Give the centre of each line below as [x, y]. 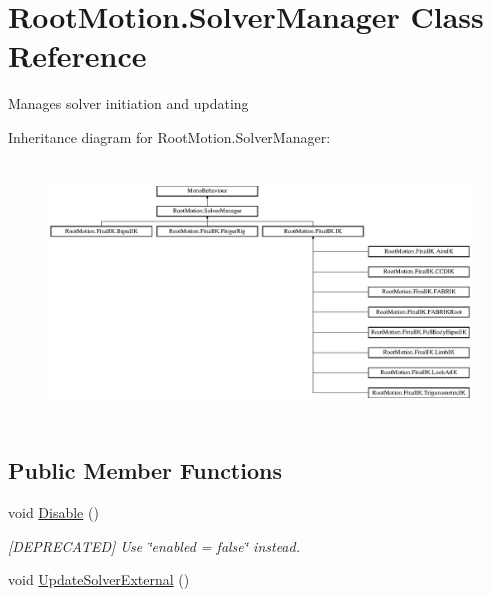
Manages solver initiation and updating [128, 103]
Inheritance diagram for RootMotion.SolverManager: [169, 136]
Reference [77, 55]
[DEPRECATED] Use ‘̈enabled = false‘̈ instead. [154, 545]
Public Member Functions [145, 470]
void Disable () [53, 512]
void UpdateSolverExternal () [99, 579]
